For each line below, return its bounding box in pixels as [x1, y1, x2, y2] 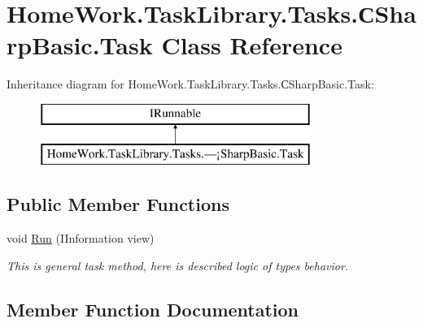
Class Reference [161, 28, 342, 62]
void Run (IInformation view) [7, 230, 155, 247]
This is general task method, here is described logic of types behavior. [7, 256, 349, 273]
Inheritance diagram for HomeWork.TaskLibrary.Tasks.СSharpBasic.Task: [7, 75, 374, 93]
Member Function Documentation [7, 296, 299, 321]
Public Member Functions [7, 192, 229, 217]
